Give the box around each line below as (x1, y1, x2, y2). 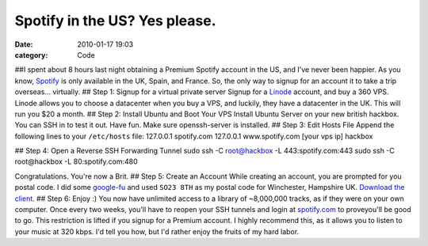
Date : (14, 40, 33, 49)
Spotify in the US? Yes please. (14, 12, 217, 29)
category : (14, 50, 48, 59)
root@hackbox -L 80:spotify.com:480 (14, 157, 138, 166)
